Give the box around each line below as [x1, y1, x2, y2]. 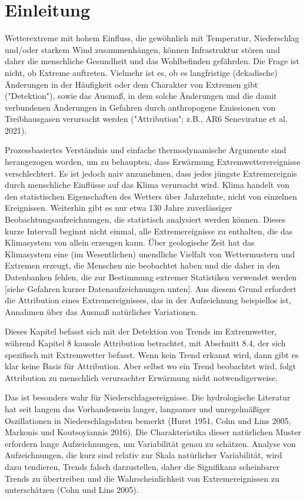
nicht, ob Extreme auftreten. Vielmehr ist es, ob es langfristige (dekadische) [5, 66, 278, 78]
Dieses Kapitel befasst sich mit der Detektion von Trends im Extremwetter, [5, 325, 277, 337]
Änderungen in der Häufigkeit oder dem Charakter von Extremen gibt [5, 78, 258, 90]
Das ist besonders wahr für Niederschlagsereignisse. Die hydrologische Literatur [5, 391, 291, 403]
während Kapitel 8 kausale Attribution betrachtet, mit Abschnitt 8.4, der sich [5, 336, 286, 349]
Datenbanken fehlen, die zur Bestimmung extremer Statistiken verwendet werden [5, 271, 297, 283]
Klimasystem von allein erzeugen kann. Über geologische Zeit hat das [5, 236, 255, 249]
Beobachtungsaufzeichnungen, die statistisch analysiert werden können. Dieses [5, 213, 285, 226]
